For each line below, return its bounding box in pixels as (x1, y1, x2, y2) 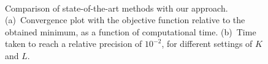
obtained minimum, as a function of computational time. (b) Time (5, 25, 256, 38)
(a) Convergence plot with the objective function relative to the (5, 13, 245, 26)
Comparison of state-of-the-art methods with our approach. (5, 1, 228, 14)
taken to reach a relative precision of (5, 37, 142, 50)
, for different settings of (161, 37, 253, 50)
